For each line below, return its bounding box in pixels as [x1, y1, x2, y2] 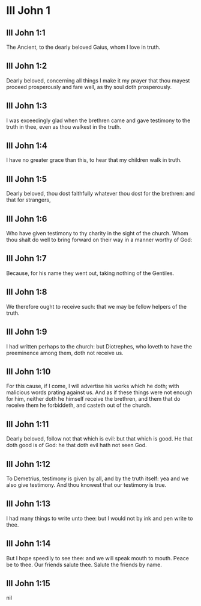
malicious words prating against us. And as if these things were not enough [6, 389, 193, 396]
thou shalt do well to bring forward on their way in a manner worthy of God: [6, 236, 193, 244]
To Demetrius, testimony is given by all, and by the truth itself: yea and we [6, 475, 189, 482]
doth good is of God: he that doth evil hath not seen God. [6, 442, 147, 449]
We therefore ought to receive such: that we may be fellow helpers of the [6, 303, 187, 310]
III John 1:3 [6, 100, 47, 111]
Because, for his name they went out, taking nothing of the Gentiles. [6, 269, 175, 277]
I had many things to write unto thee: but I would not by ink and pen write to [6, 515, 193, 522]
